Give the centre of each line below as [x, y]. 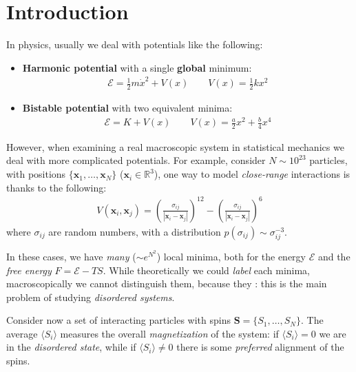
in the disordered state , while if [71, 347]
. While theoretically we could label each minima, [207, 270]
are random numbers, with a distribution [135, 231]
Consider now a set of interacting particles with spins [118, 320]
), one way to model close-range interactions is [252, 174]
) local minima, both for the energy [231, 256]
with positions [36, 174]
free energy [29, 270]
